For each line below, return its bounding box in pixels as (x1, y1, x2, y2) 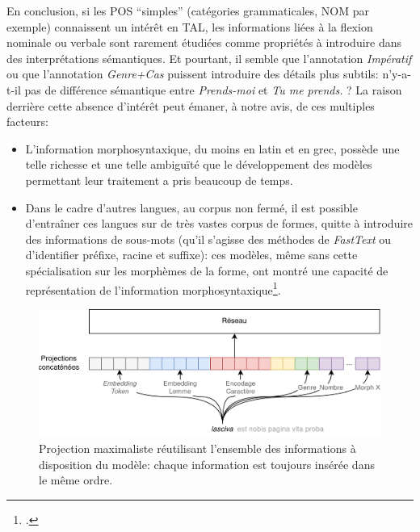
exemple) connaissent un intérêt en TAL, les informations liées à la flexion (6, 18, 373, 35)
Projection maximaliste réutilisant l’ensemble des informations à (39, 440, 356, 457)
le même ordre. (39, 471, 113, 488)
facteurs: (6, 113, 48, 130)
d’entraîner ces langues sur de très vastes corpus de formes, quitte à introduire (25, 215, 414, 232)
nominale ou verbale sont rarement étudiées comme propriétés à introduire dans (6, 34, 402, 51)
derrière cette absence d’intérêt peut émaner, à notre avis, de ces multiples (6, 97, 375, 114)
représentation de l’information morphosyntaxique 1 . (25, 279, 281, 298)
